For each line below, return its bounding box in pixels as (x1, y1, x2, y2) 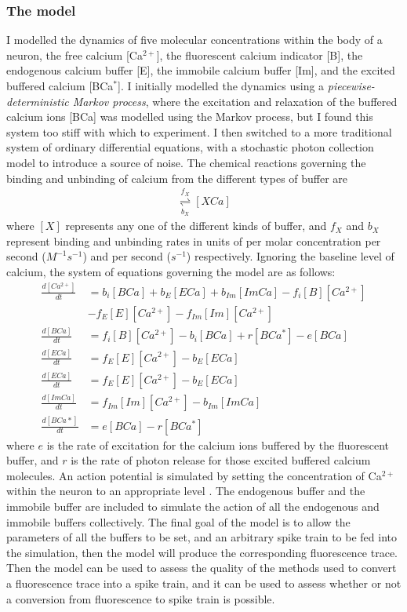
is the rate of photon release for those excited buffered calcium (71, 452, 371, 468)
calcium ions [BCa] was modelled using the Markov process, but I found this (6, 108, 373, 125)
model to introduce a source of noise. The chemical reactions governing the (6, 154, 366, 170)
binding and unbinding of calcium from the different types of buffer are (6, 169, 348, 186)
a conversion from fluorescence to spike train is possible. (6, 590, 275, 607)
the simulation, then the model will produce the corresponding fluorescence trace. (6, 544, 398, 560)
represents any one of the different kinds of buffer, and (65, 217, 327, 234)
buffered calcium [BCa (6, 78, 114, 93)
